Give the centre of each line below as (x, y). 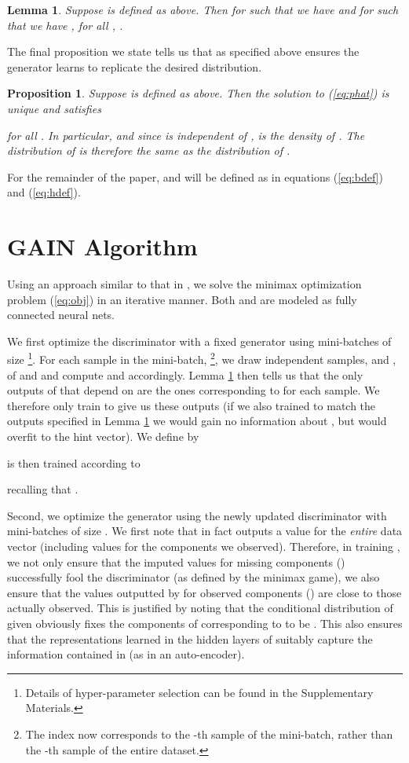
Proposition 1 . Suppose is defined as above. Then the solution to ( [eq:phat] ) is (198, 93)
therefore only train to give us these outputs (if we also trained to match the (192, 405)
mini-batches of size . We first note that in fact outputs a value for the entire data (205, 531)
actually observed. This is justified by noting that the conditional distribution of (200, 608)
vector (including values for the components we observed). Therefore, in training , (204, 547)
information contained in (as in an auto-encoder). (126, 654)
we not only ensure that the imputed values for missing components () (176, 561)
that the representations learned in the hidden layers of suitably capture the (190, 638)
